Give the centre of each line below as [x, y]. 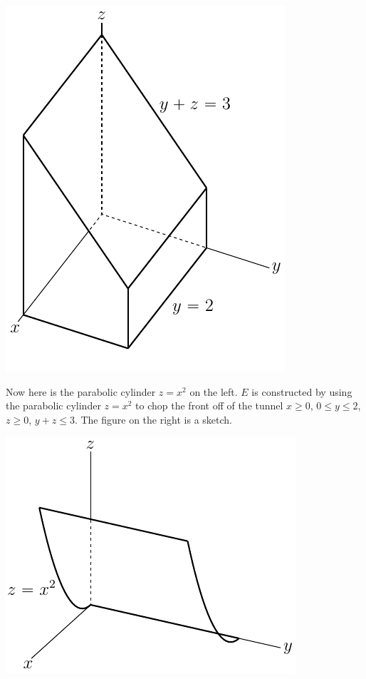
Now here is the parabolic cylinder [81, 391]
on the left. [214, 391]
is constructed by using [302, 391]
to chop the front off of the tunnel [209, 405]
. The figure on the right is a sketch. [153, 419]
